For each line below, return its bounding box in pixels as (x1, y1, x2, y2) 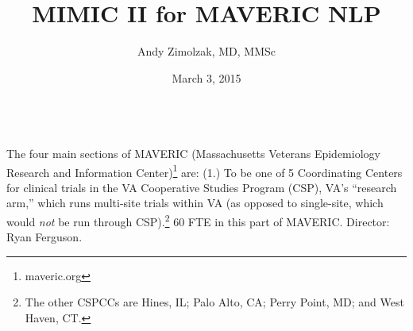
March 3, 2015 (172, 69, 241, 86)
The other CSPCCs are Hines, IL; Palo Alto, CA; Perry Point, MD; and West (25, 294, 404, 310)
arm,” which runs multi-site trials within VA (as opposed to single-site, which (6, 194, 384, 211)
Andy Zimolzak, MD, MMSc (137, 43, 276, 60)
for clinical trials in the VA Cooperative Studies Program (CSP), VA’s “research (6, 179, 397, 195)
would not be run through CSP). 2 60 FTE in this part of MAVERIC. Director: (6, 210, 390, 229)
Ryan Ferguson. (6, 229, 83, 245)
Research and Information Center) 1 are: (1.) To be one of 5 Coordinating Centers (6, 161, 403, 180)
